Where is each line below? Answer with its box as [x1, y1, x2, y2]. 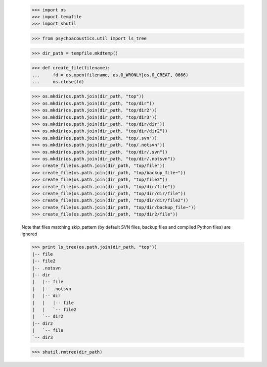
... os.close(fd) [32, 79, 85, 84]
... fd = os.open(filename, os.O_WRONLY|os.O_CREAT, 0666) [32, 72, 189, 78]
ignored [21, 231, 38, 237]
